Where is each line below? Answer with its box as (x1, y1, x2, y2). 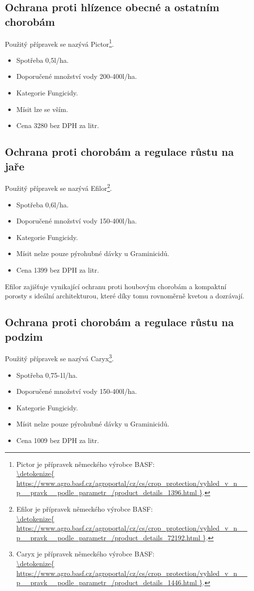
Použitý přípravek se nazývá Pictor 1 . (5, 37, 114, 49)
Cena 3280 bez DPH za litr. (16, 120, 99, 130)
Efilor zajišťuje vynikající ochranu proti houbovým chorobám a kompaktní (5, 281, 227, 291)
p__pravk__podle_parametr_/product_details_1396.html (16, 487, 197, 498)
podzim (5, 329, 43, 344)
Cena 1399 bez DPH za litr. (16, 265, 99, 275)
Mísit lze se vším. (16, 104, 68, 114)
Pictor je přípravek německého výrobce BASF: (16, 459, 155, 469)
